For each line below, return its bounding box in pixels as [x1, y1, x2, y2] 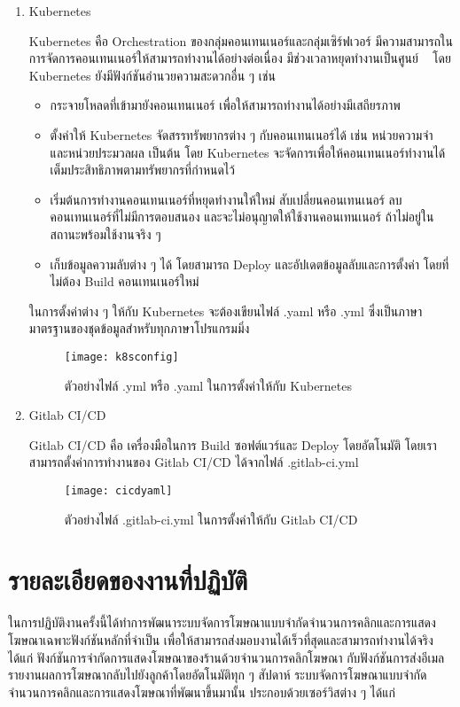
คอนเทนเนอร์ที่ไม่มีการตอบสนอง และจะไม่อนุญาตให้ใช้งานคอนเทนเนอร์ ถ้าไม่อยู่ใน [50, 207, 434, 226]
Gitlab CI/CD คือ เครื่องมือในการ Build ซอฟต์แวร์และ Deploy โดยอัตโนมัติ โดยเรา [28, 435, 437, 454]
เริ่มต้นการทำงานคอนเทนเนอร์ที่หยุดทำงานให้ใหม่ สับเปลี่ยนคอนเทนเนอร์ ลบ [50, 190, 402, 208]
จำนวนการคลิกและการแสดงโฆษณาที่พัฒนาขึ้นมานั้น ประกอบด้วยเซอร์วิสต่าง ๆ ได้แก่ [8, 682, 395, 701]
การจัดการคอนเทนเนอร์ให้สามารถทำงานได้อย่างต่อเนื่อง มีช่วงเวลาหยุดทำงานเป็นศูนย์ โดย [28, 49, 451, 67]
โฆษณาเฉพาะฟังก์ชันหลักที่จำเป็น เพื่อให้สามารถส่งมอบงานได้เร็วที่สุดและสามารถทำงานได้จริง [8, 630, 433, 649]
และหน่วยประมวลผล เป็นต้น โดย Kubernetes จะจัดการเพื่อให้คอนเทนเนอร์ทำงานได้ [50, 143, 446, 161]
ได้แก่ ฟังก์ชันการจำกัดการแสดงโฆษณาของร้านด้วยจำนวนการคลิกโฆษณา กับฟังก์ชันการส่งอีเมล [8, 648, 445, 666]
